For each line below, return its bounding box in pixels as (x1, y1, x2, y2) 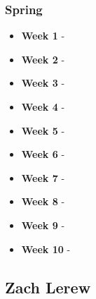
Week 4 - (21, 99, 65, 114)
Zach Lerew (5, 276, 91, 298)
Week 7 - (21, 170, 65, 185)
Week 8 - (21, 194, 65, 209)
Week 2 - (21, 51, 65, 66)
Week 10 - (21, 241, 71, 256)
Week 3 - (21, 75, 65, 90)
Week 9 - (21, 217, 65, 232)
